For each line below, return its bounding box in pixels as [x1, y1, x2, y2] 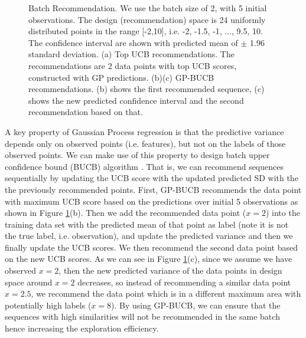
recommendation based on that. [28, 106, 143, 118]
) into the [265, 206, 300, 219]
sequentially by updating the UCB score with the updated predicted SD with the [5, 172, 298, 184]
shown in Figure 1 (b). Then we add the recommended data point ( [5, 206, 246, 219]
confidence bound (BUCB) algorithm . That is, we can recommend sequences [5, 160, 284, 172]
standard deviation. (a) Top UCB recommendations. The [28, 48, 235, 60]
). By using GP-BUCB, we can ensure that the [111, 298, 281, 311]
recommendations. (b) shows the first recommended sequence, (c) [28, 83, 265, 95]
